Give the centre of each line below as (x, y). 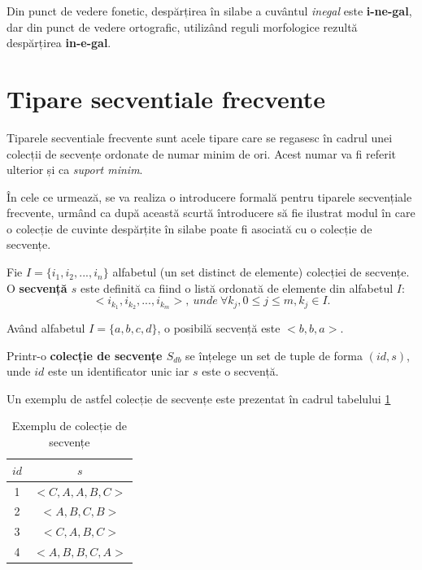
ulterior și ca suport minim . (75, 170)
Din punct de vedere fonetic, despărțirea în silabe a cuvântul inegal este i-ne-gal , (209, 11)
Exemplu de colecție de (69, 426)
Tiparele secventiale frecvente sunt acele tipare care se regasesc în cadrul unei (200, 137)
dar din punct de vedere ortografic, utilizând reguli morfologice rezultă (182, 26)
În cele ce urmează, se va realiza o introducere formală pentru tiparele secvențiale (209, 196)
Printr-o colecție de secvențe (85, 355)
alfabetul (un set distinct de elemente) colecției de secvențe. (261, 272)
